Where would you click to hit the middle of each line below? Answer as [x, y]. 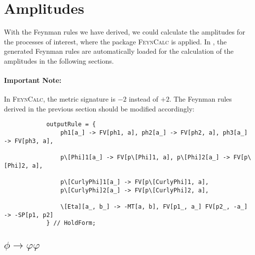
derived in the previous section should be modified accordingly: [99, 108]
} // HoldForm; [71, 223]
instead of [144, 99]
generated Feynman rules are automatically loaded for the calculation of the [119, 51]
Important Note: [33, 80]
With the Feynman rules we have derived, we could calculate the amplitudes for [125, 32]
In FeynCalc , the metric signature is [60, 99]
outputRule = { [71, 125]
